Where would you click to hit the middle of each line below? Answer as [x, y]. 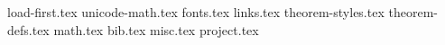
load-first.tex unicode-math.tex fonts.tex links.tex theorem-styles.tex [196, 12]
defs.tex [28, 29]
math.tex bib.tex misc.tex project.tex [156, 29]
